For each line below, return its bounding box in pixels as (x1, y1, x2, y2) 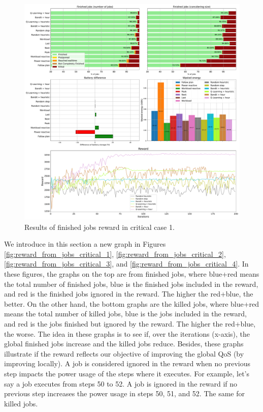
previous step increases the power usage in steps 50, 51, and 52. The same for (4, 388, 245, 399)
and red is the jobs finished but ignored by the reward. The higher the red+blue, (4, 318, 256, 329)
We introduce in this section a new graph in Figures (4, 239, 166, 249)
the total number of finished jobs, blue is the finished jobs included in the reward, (4, 278, 258, 289)
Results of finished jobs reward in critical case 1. (24, 221, 175, 232)
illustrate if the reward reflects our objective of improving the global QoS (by (4, 348, 244, 359)
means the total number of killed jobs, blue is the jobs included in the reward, (4, 308, 247, 319)
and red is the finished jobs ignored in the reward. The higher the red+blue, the (4, 288, 253, 299)
